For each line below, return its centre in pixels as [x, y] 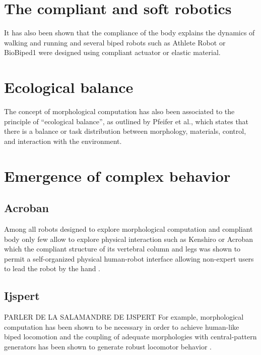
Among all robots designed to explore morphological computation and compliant [128, 229]
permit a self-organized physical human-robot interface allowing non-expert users [129, 258]
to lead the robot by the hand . [52, 268]
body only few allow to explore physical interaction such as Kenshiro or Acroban [129, 239]
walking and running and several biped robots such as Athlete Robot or [115, 42]
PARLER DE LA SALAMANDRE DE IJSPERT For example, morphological [124, 317]
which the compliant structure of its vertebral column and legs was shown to [122, 249]
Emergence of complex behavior [117, 175]
